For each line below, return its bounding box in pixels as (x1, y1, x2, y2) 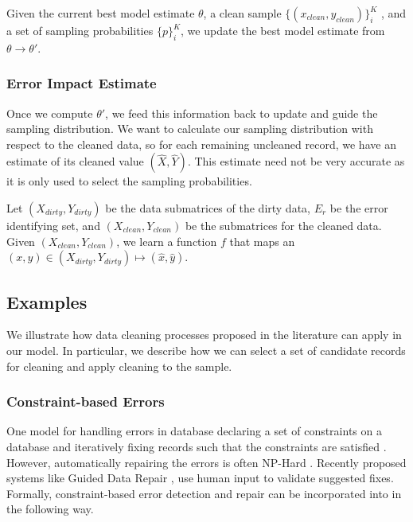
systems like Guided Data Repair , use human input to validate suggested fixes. (6, 469, 394, 486)
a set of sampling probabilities (6, 22, 154, 38)
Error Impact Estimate (6, 73, 157, 93)
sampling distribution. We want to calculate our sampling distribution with (6, 120, 373, 137)
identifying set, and (6, 216, 100, 233)
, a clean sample (203, 5, 282, 21)
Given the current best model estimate (6, 5, 195, 21)
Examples (6, 289, 88, 314)
